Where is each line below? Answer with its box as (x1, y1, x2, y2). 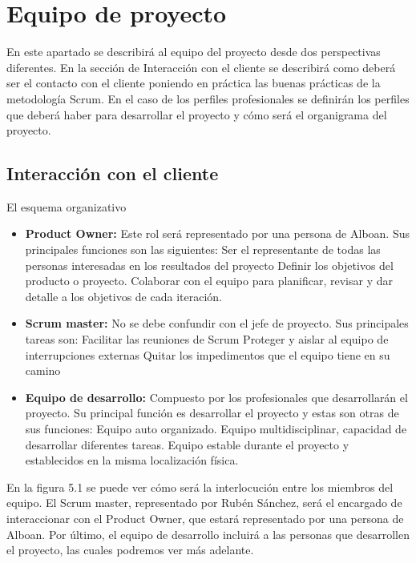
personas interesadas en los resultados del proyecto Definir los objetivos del (25, 256, 394, 273)
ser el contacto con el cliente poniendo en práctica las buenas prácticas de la (6, 74, 381, 91)
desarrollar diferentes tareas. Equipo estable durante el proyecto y (25, 436, 349, 452)
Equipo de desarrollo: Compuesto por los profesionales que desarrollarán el (25, 388, 408, 405)
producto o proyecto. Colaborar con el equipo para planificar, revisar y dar (25, 272, 394, 289)
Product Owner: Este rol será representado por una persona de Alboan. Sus (25, 225, 410, 242)
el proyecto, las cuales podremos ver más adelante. (6, 541, 254, 558)
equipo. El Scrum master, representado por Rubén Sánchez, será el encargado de (6, 494, 402, 511)
